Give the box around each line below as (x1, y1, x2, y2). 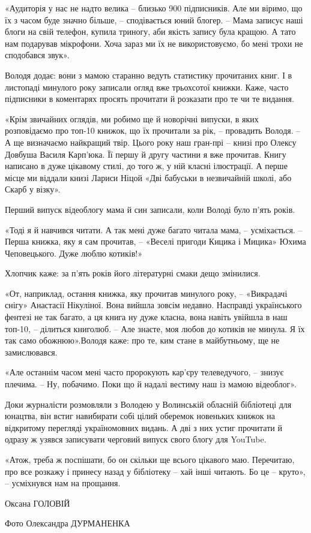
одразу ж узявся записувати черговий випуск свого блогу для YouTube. (5, 433, 267, 445)
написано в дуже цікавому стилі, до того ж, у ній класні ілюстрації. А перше (5, 159, 288, 172)
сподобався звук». (5, 49, 70, 61)
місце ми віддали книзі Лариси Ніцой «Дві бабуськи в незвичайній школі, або (5, 171, 292, 183)
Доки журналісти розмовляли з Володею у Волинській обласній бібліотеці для (5, 398, 292, 410)
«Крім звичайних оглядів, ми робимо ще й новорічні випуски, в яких (5, 112, 259, 125)
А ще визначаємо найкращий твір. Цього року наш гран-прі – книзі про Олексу (5, 135, 297, 148)
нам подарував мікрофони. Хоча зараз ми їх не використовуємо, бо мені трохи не (5, 37, 303, 49)
